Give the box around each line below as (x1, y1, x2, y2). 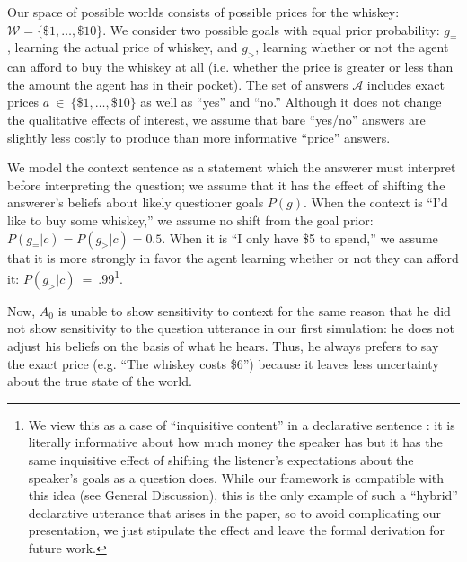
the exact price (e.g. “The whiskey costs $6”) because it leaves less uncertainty (7, 354, 439, 373)
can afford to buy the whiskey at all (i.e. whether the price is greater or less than (7, 57, 454, 76)
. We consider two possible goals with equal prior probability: (102, 20, 440, 39)
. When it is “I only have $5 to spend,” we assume (162, 228, 438, 247)
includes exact (366, 75, 445, 93)
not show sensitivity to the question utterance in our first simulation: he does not (7, 319, 455, 338)
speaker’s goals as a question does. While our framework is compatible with (28, 468, 445, 487)
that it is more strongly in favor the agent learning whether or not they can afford (7, 248, 459, 267)
